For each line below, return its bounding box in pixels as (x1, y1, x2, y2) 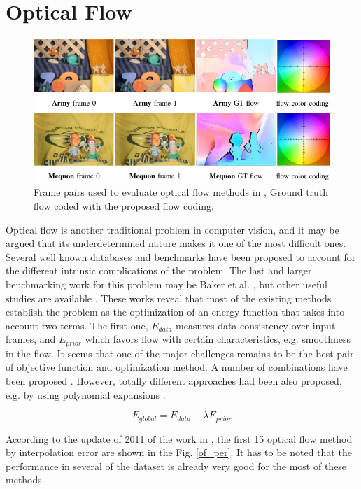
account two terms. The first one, (6, 318, 148, 332)
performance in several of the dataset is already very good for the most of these (6, 458, 347, 473)
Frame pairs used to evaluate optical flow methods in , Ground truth (34, 185, 329, 199)
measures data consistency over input (176, 318, 336, 332)
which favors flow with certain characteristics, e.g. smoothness (85, 332, 351, 346)
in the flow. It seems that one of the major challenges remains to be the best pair (6, 346, 354, 360)
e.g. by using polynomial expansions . (6, 387, 166, 402)
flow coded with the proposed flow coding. (34, 199, 214, 213)
